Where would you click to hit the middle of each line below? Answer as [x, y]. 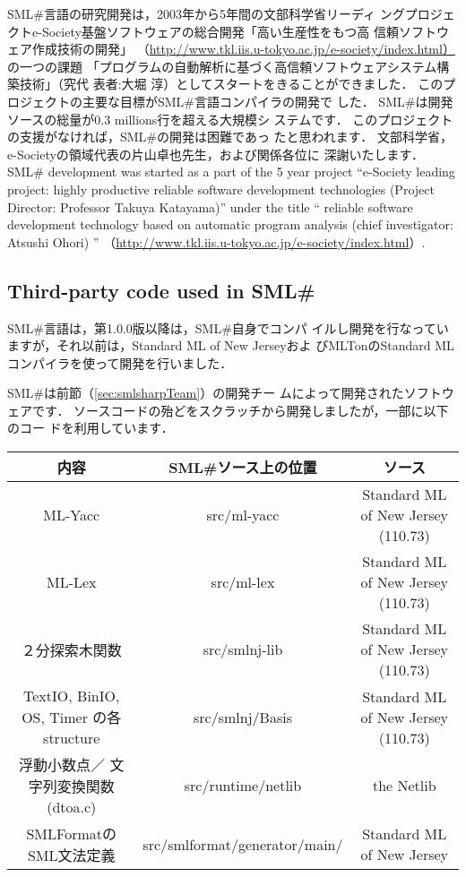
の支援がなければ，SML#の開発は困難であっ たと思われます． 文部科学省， [230, 137]
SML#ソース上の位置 [243, 468]
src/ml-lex [243, 582]
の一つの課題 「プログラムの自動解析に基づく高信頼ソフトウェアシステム [222, 66]
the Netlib [404, 786]
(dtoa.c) [72, 807]
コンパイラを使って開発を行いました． [120, 362]
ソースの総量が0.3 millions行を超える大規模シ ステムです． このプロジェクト [230, 119]
